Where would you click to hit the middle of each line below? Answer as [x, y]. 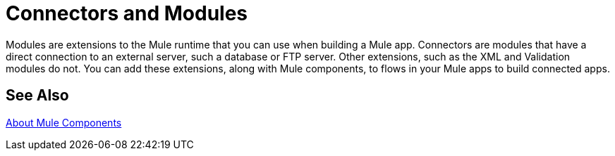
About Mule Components [64, 122]
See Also [37, 96]
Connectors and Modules [127, 13]
